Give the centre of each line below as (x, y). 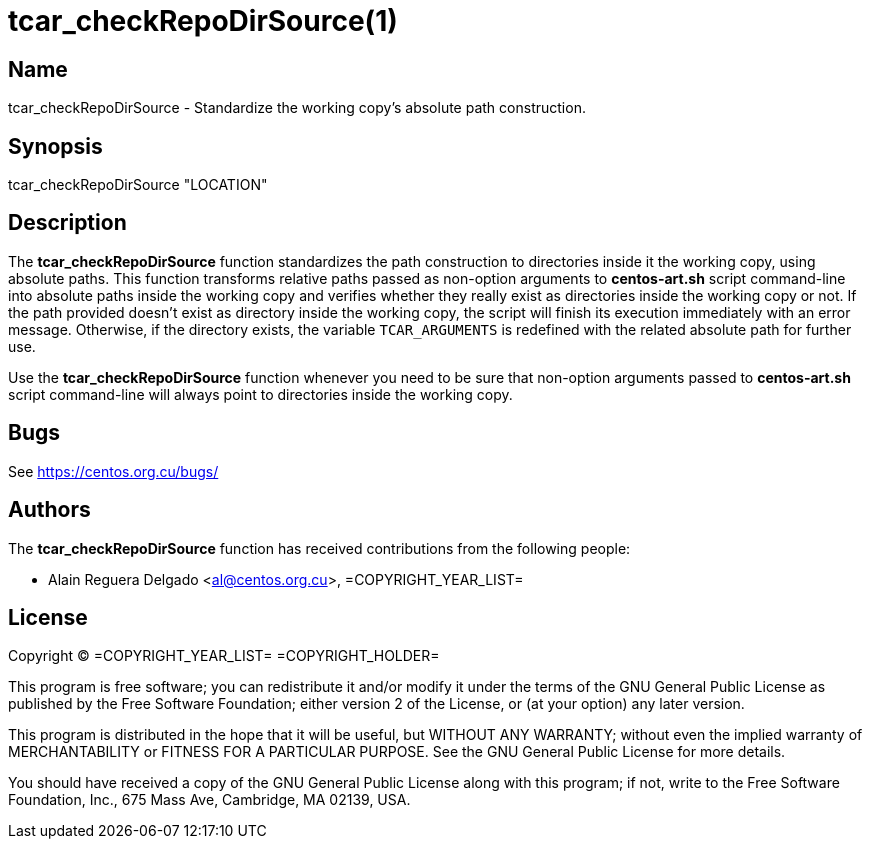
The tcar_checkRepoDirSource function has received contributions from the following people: (319, 548)
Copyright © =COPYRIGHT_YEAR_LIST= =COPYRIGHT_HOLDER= (224, 656)
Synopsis (55, 146)
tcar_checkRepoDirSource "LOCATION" (138, 185)
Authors (49, 510)
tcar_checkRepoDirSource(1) (203, 21)
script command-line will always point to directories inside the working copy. (260, 394)
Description (67, 223)
